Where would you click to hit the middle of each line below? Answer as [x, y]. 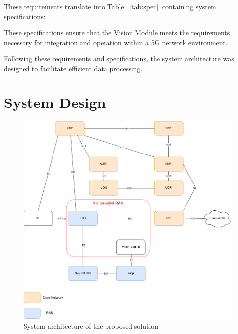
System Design [55, 102]
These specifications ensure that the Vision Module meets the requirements [117, 33]
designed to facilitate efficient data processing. [73, 68]
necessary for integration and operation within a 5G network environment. [116, 42]
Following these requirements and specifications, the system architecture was [119, 59]
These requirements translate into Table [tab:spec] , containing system [110, 6]
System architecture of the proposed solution [91, 325]
